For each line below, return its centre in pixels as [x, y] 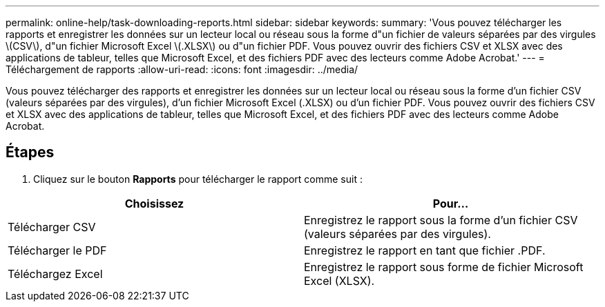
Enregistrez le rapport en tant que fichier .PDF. [425, 250]
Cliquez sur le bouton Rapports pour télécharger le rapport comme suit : [198, 179]
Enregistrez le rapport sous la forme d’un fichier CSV [441, 220]
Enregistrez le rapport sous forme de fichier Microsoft [444, 267]
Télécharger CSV [52, 227]
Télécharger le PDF [57, 250]
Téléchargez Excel [55, 274]
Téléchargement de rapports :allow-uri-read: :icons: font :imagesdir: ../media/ [182, 69]
